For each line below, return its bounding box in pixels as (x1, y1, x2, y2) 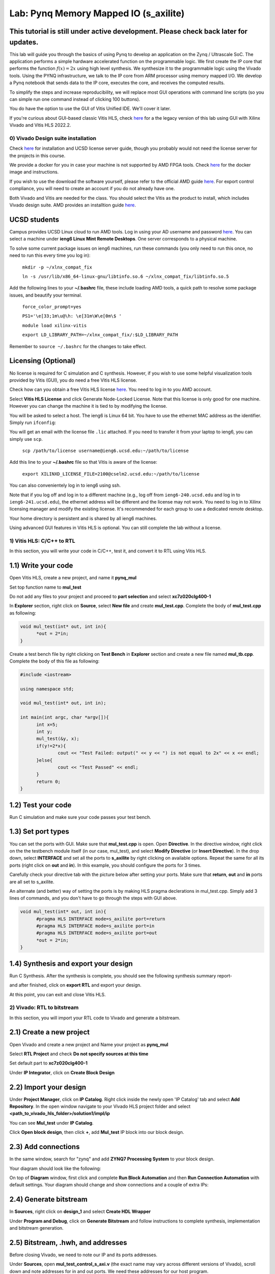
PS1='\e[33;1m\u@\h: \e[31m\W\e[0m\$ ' (22, 313, 122, 319)
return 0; (36, 779, 61, 784)
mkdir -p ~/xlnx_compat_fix (22, 264, 93, 270)
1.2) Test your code (9, 801, 72, 809)
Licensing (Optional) (9, 357, 76, 365)
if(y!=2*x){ (36, 743, 66, 749)
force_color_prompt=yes (22, 304, 81, 310)
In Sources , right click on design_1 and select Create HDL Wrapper (9, 1208, 151, 1215)
